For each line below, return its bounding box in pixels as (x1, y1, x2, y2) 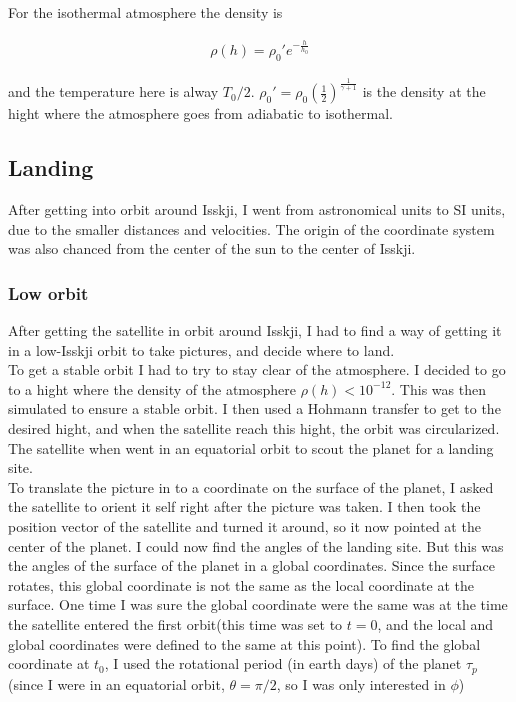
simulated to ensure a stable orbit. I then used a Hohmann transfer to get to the (8, 398, 501, 419)
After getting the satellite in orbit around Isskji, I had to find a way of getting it (8, 320, 502, 341)
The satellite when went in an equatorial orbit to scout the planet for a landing (8, 437, 494, 458)
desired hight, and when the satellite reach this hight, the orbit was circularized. (8, 418, 500, 438)
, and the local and (377, 613, 494, 634)
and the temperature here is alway (8, 81, 219, 102)
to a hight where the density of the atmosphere (8, 378, 296, 399)
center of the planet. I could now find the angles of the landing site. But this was (8, 535, 504, 556)
